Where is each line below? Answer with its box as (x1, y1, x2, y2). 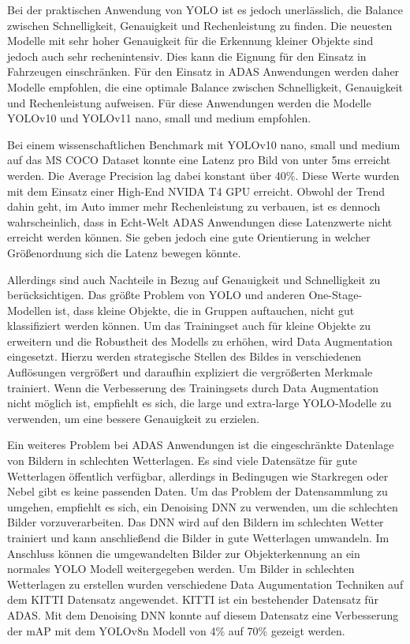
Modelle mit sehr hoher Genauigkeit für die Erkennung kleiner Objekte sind (7, 32, 374, 49)
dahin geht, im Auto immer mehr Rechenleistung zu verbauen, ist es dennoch (7, 198, 381, 215)
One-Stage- (308, 286, 363, 303)
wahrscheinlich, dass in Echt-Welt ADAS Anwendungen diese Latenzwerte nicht (7, 213, 393, 230)
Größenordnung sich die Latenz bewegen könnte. (7, 244, 241, 260)
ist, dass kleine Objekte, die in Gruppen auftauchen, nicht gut (54, 301, 355, 318)
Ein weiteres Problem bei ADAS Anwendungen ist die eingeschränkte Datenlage (7, 436, 394, 453)
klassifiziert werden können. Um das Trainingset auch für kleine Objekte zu (7, 317, 371, 334)
